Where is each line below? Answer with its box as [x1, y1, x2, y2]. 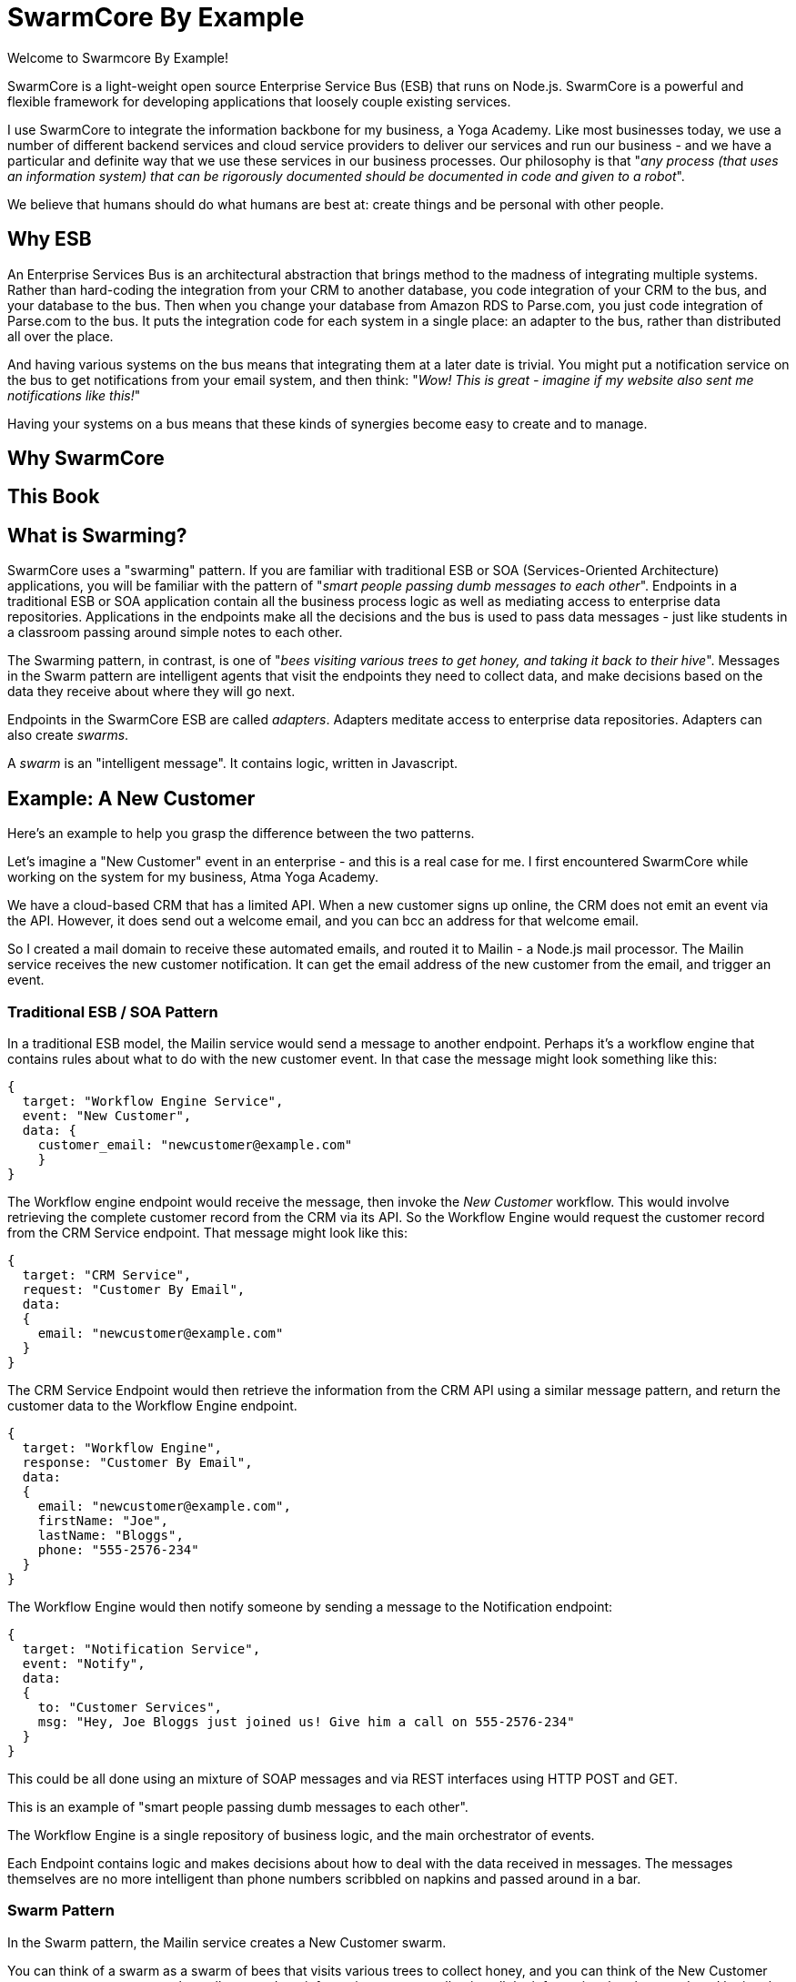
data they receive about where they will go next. [7, 683, 296, 700]
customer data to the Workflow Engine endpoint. [7, 1397, 297, 1413]
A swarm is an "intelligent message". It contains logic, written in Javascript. [7, 755, 458, 772]
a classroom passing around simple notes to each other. [7, 624, 343, 641]
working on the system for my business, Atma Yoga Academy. [7, 869, 378, 885]
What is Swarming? [7, 523, 187, 547]
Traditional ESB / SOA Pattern [7, 1002, 218, 1021]
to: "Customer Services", [37, 1699, 223, 1714]
